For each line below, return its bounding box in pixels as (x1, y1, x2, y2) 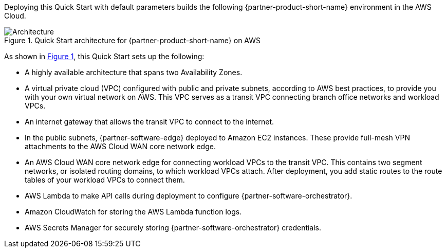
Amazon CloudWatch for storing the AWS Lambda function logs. (25, 207, 242, 216)
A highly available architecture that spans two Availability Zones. (25, 68, 243, 77)
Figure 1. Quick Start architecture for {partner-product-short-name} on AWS (4, 36, 261, 45)
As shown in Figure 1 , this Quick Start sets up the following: (4, 52, 205, 61)
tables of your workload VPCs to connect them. (25, 175, 185, 184)
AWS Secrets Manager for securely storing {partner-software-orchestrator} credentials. (25, 223, 322, 232)
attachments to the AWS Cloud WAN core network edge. (25, 142, 216, 151)
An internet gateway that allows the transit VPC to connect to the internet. (25, 117, 274, 126)
